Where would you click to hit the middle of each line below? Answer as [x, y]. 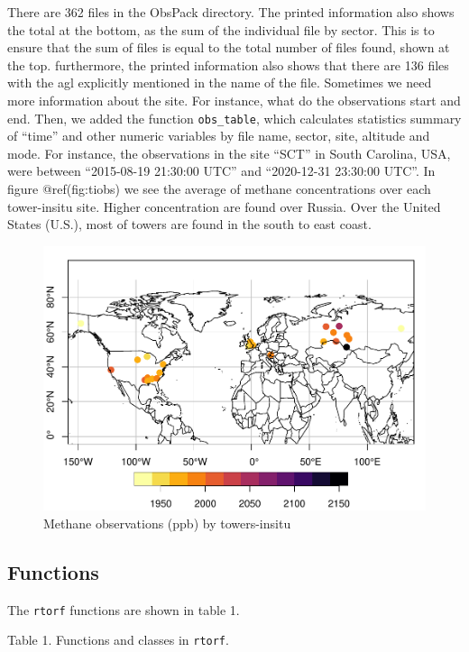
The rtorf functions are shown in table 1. [124, 609]
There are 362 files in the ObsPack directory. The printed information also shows [231, 12]
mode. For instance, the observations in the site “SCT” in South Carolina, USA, [229, 153]
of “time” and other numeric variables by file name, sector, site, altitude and [219, 136]
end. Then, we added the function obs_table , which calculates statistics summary [234, 118]
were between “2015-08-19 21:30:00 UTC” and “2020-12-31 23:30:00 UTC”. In [221, 171]
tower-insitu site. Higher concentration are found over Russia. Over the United [224, 206]
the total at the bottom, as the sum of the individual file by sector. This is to [221, 29]
